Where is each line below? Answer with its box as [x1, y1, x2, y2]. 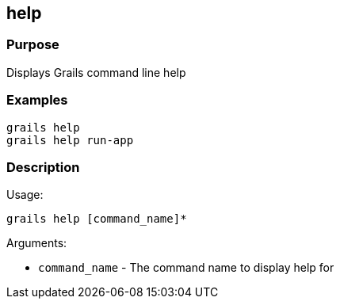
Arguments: [6, 236, 67, 250]
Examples [6, 92, 68, 109]
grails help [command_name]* [6, 212, 187, 226]
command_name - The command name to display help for [38, 261, 334, 275]
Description [6, 158, 80, 175]
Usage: [6, 188, 44, 202]
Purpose [6, 36, 59, 53]
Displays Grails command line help [6, 65, 186, 79]
